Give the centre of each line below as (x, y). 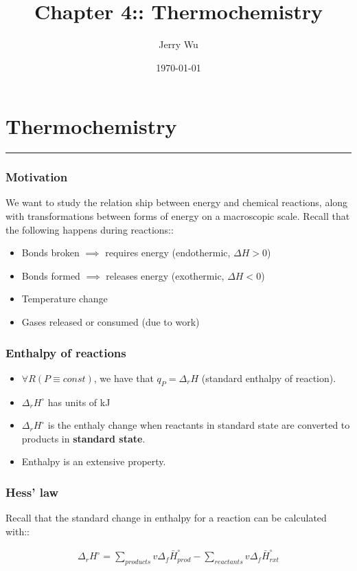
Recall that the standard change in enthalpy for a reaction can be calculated (166, 518)
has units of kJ (79, 402)
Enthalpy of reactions (66, 352)
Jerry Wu (178, 44)
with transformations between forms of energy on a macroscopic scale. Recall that (178, 216)
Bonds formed (51, 275)
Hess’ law (32, 492)
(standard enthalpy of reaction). (269, 378)
